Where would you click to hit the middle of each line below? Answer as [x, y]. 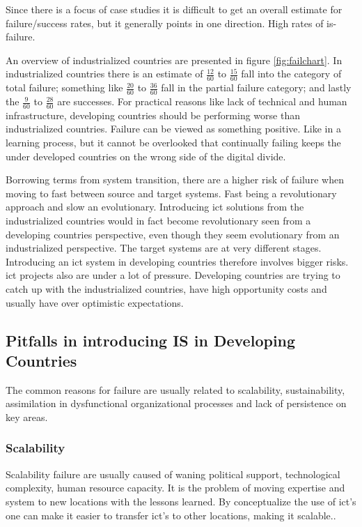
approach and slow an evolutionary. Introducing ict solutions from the [155, 207]
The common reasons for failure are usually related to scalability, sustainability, [175, 389]
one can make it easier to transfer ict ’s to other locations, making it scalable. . [171, 515]
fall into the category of [291, 74]
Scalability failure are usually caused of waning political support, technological [173, 474]
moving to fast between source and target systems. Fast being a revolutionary [171, 193]
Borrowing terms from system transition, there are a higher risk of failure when [175, 180]
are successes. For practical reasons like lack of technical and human [202, 101]
